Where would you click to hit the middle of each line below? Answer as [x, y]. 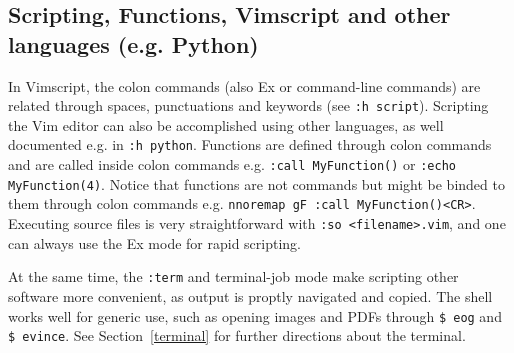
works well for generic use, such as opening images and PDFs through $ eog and [255, 315]
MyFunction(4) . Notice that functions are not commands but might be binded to [256, 183]
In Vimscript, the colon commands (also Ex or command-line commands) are [244, 85]
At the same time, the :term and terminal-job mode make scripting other [233, 276]
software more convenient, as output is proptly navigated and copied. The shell [250, 295]
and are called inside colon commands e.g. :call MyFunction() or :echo [232, 164]
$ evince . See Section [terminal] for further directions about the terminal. [237, 335]
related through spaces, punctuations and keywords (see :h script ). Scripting [248, 105]
